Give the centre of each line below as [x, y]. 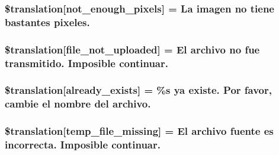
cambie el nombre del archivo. [78, 104]
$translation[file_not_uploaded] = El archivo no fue [132, 49]
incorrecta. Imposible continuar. [83, 145]
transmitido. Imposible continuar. [86, 63]
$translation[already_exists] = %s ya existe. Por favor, [138, 90]
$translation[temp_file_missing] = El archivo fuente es [139, 131]
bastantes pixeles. [47, 22]
